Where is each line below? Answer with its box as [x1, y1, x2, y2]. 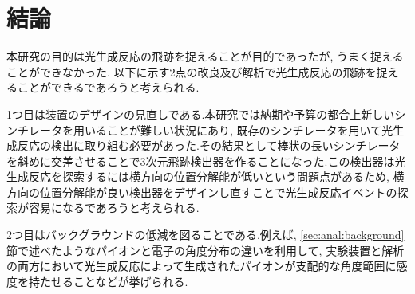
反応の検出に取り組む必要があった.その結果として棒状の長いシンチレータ [17, 137, 401, 154]
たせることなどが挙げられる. [39, 272, 188, 289]
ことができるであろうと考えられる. [17, 79, 200, 96]
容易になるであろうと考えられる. [28, 199, 200, 216]
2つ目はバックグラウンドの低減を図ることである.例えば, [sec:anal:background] [6, 226, 405, 243]
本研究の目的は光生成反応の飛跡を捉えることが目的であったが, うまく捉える [6, 48, 404, 65]
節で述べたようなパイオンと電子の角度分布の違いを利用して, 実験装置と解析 [6, 241, 405, 258]
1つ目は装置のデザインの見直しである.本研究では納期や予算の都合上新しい [6, 105, 395, 122]
